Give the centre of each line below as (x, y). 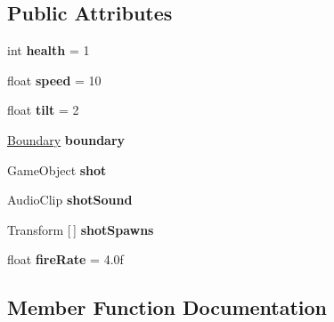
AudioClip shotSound (70, 200)
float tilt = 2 (43, 110)
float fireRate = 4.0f (65, 259)
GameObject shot (57, 169)
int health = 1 (49, 50)
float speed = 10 (54, 80)
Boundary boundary (66, 139)
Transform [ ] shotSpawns (81, 229)
